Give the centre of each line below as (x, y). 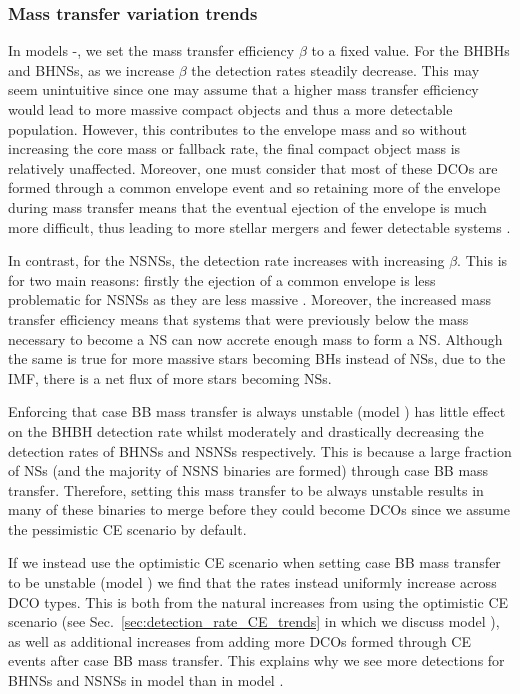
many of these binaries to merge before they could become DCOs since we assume (259, 509)
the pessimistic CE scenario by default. (127, 528)
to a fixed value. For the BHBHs (410, 50)
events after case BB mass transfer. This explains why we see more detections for (256, 660)
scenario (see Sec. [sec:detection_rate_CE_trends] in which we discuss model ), (254, 621)
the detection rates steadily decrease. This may (335, 69)
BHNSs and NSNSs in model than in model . (146, 680)
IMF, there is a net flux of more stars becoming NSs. (170, 377)
